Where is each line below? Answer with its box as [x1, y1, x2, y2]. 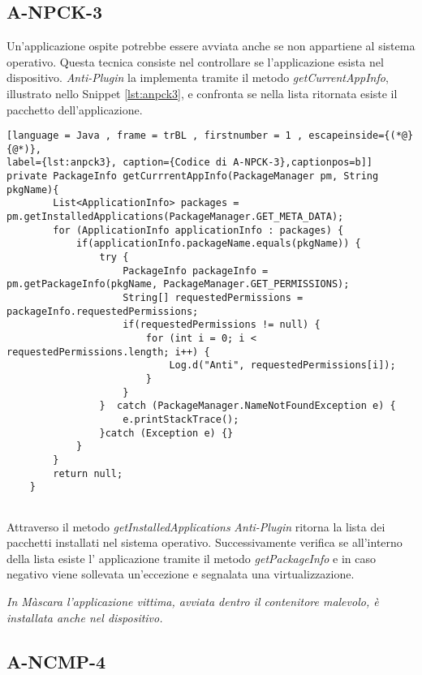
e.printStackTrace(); [123, 413, 239, 425]
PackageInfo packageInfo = [123, 264, 269, 277]
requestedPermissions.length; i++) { [6, 346, 210, 358]
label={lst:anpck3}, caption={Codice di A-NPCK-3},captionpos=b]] [6, 157, 373, 169]
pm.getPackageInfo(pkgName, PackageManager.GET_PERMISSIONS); [6, 278, 350, 290]
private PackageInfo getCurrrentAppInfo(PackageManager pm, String [6, 170, 379, 183]
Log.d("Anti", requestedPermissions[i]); [169, 359, 396, 372]
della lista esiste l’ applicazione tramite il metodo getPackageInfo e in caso [6, 549, 376, 566]
